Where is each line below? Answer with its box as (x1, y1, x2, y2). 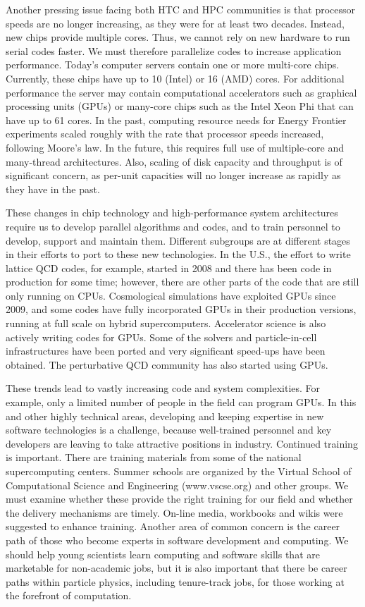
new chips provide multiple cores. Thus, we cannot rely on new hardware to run (6, 30, 350, 44)
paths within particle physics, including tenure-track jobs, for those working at (6, 574, 345, 589)
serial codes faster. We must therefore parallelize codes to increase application (6, 43, 342, 58)
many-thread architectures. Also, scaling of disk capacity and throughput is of (6, 154, 342, 168)
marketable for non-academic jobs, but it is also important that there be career (6, 560, 347, 575)
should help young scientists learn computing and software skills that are (6, 546, 320, 561)
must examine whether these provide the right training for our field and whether (6, 491, 353, 506)
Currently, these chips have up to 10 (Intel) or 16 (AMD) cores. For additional (6, 70, 345, 85)
